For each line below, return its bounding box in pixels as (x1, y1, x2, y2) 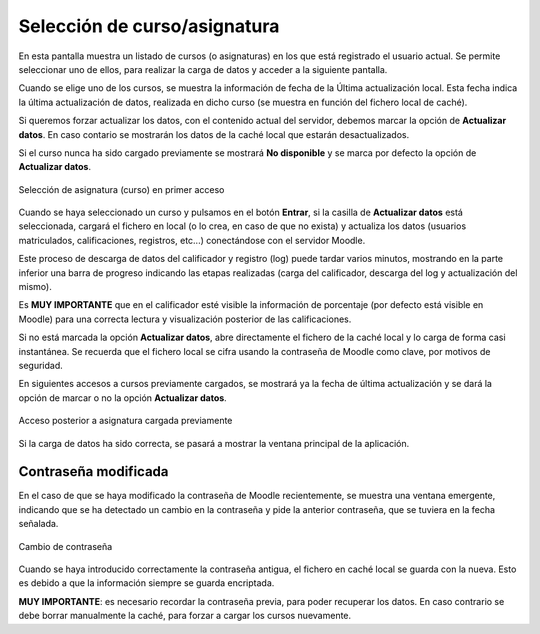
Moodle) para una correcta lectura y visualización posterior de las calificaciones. (18, 313, 352, 325)
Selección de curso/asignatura (18, 15, 280, 37)
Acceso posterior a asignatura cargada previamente (18, 415, 233, 427)
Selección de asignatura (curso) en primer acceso (18, 183, 225, 195)
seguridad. (18, 359, 64, 371)
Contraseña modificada (18, 463, 169, 480)
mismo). (18, 281, 52, 293)
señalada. (18, 518, 59, 530)
